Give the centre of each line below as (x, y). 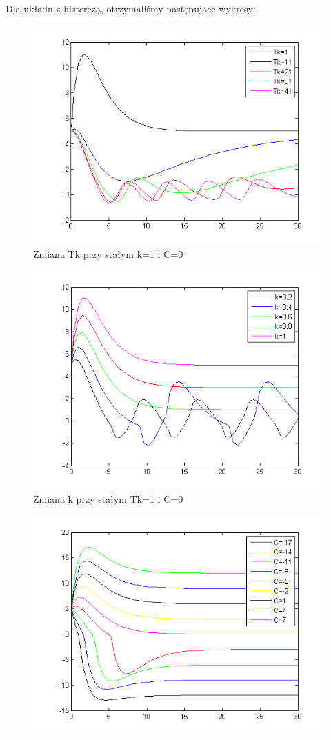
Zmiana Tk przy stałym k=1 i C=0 (108, 253)
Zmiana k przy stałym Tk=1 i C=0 (108, 499)
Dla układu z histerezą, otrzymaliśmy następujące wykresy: (131, 8)
